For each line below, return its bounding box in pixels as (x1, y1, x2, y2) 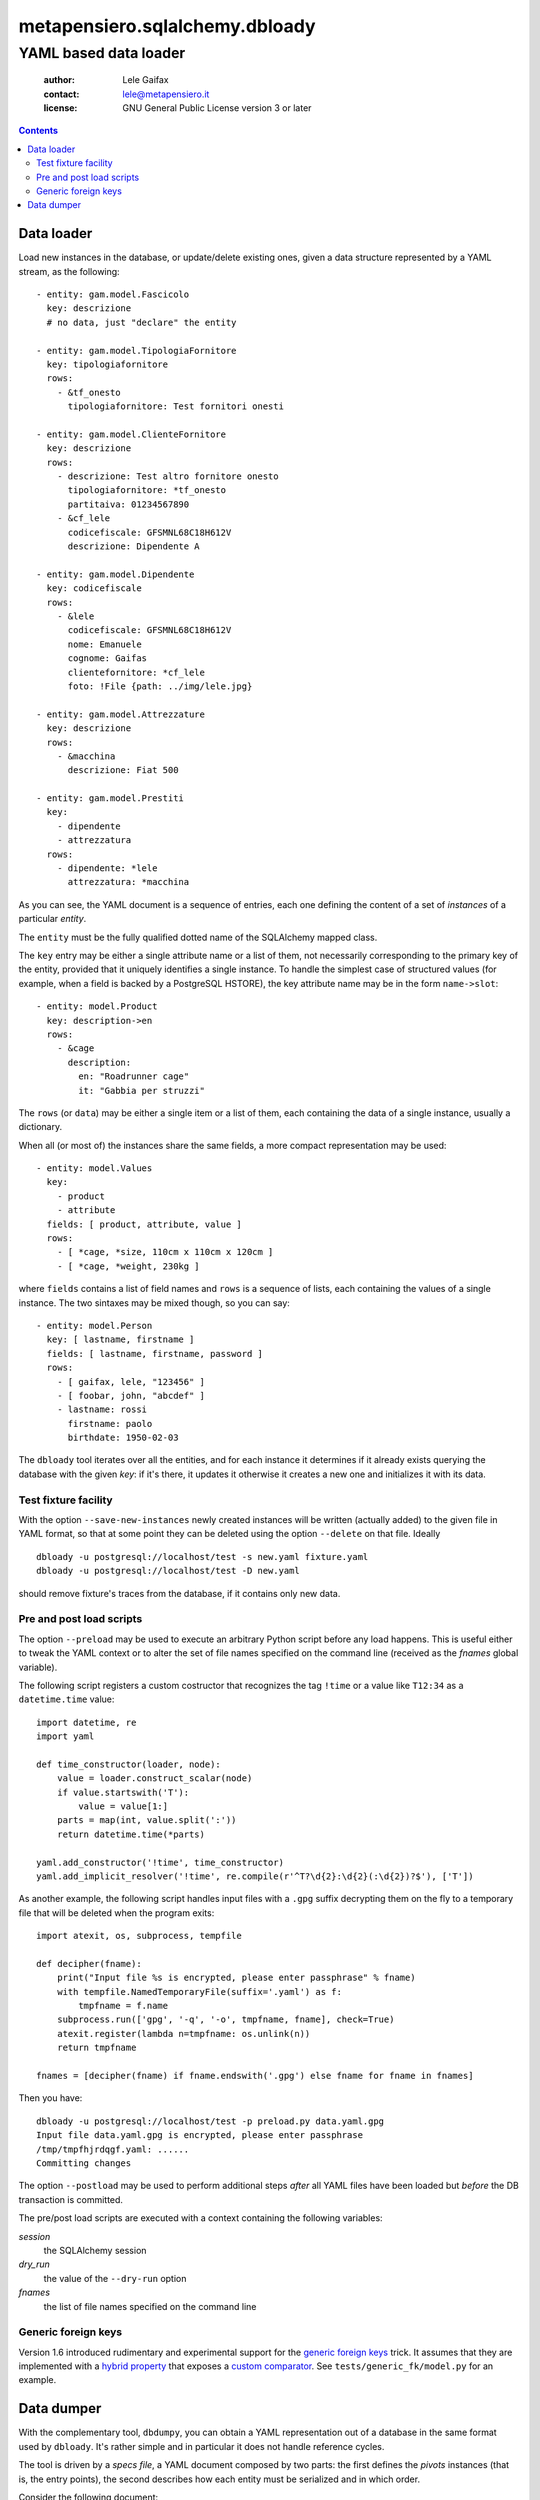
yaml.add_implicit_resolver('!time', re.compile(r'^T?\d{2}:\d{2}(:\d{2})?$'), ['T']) (36, 1870, 474, 1882)
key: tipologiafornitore (46, 358, 169, 370)
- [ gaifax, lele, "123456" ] (56, 1376, 205, 1387)
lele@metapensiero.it (122, 88, 210, 100)
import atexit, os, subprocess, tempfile (36, 1930, 242, 1942)
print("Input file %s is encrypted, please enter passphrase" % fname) (56, 1972, 416, 1984)
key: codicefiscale (46, 583, 142, 594)
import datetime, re (36, 1716, 137, 1728)
